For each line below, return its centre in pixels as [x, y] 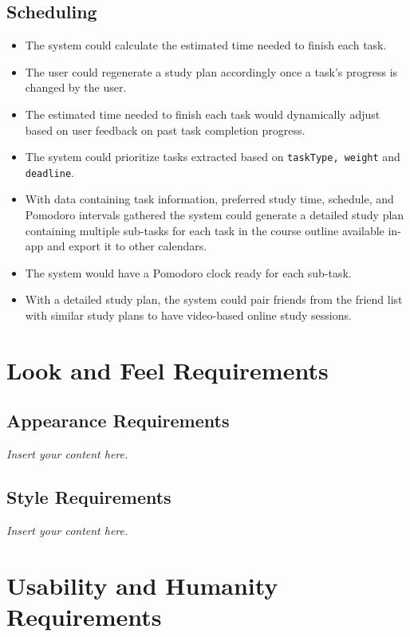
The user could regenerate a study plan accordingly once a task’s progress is [211, 71]
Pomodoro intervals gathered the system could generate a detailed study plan [215, 215]
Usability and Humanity [142, 585]
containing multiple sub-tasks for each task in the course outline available [205, 230]
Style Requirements [89, 497]
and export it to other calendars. [127, 246]
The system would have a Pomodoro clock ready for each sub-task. [188, 272]
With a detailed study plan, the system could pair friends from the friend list [214, 299]
